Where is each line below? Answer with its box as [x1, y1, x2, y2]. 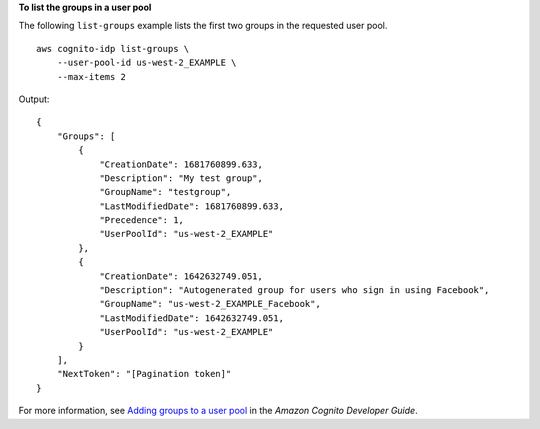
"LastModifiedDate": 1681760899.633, [99, 200, 285, 212]
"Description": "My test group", [99, 172, 264, 184]
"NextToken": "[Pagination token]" [56, 368, 232, 380]
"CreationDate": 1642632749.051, [99, 270, 264, 282]
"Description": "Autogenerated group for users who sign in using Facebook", [99, 285, 490, 296]
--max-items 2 [56, 71, 127, 82]
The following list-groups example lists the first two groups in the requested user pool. [18, 20, 388, 32]
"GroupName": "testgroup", [99, 186, 232, 198]
